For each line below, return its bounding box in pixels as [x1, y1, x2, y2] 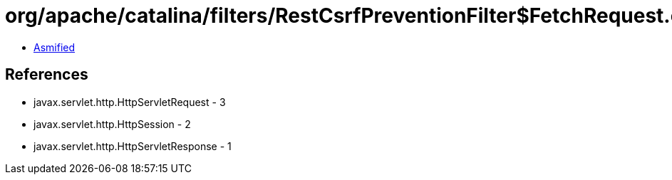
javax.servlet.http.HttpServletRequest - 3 [33, 95, 226, 108]
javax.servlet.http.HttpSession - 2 [33, 117, 191, 130]
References [5, 65, 88, 84]
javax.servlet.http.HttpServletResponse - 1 [33, 139, 232, 152]
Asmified [33, 41, 76, 53]
